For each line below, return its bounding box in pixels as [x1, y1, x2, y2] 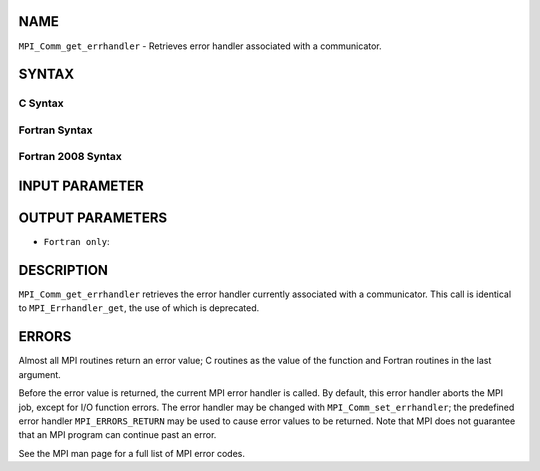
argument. [18, 368, 62, 380]
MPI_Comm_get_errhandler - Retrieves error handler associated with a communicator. [18, 40, 382, 52]
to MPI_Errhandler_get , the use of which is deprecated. [18, 302, 260, 314]
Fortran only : [43, 236, 110, 248]
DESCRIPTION [18, 261, 109, 279]
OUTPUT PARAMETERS [18, 210, 168, 227]
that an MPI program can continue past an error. [18, 429, 217, 441]
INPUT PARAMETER [18, 178, 144, 195]
